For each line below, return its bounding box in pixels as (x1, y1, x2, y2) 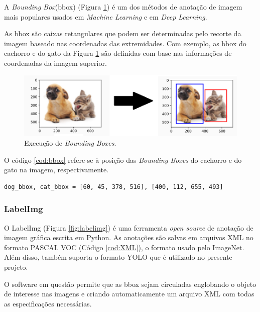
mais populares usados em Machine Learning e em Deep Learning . (4, 11, 207, 22)
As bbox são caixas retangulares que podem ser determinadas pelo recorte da (4, 28, 241, 39)
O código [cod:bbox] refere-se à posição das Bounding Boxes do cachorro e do (4, 154, 242, 165)
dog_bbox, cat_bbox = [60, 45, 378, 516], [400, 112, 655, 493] (4, 183, 223, 190)
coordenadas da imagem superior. (4, 57, 107, 68)
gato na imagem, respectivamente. (4, 164, 109, 175)
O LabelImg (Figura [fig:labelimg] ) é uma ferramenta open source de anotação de (4, 222, 253, 233)
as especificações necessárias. (4, 298, 92, 308)
